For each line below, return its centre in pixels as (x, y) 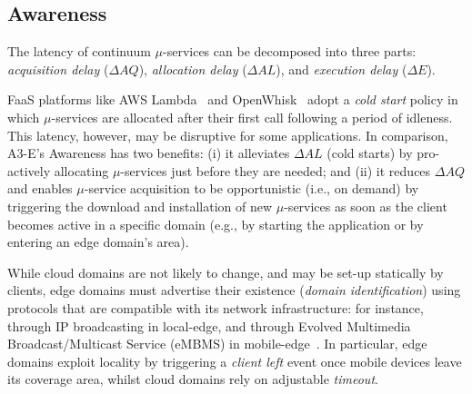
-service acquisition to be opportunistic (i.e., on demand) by (251, 188)
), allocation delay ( (193, 69)
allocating (81, 170)
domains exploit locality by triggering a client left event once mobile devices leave (235, 361)
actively (29, 170)
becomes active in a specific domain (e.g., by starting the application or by (216, 224)
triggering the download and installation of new (140, 206)
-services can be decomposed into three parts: (290, 51)
